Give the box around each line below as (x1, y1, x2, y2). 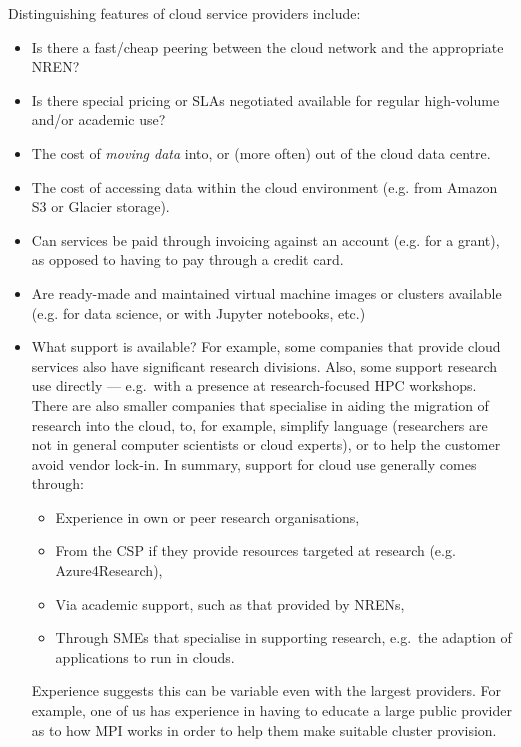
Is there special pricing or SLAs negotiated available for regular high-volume (31, 89, 500, 110)
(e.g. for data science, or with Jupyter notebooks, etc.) (31, 302, 366, 323)
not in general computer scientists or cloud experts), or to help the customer (31, 434, 501, 455)
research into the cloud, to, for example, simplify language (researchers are (31, 414, 488, 435)
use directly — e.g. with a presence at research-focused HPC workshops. (31, 375, 477, 396)
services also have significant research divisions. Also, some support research (31, 355, 498, 376)
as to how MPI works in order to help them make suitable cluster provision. (31, 719, 497, 740)
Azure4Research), (55, 560, 163, 581)
